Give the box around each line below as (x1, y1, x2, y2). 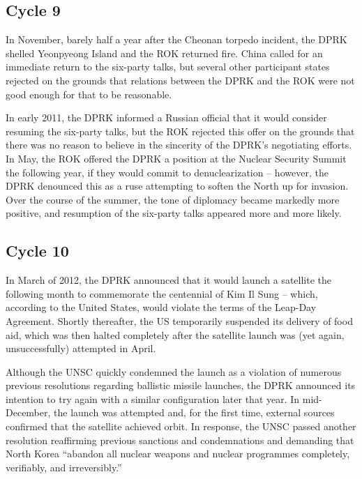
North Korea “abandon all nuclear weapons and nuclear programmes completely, (6, 446, 350, 461)
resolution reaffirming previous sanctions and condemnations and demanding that (6, 432, 354, 447)
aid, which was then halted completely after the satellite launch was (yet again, (6, 327, 345, 342)
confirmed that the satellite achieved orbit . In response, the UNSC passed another (6, 419, 356, 434)
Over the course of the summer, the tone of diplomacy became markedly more (6, 192, 340, 206)
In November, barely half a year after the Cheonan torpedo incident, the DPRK (6, 32, 347, 47)
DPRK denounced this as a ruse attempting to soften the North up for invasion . (6, 178, 349, 193)
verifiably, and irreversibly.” (6, 459, 122, 474)
